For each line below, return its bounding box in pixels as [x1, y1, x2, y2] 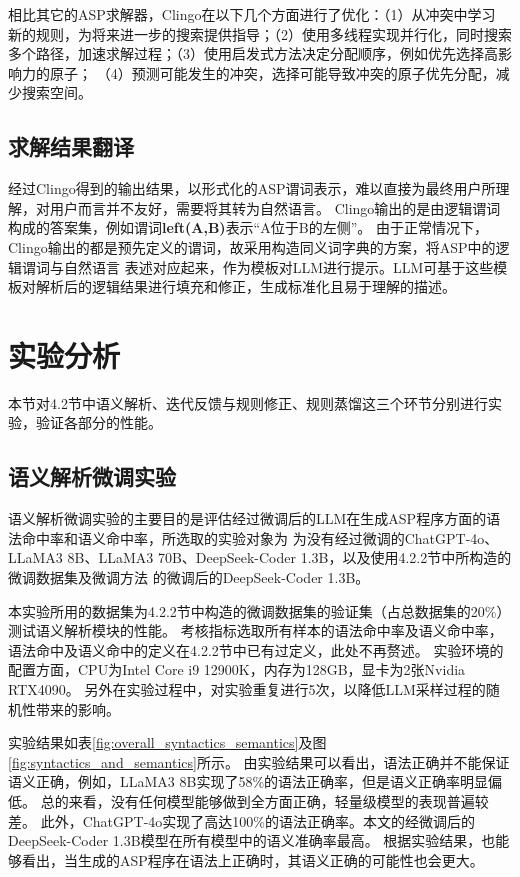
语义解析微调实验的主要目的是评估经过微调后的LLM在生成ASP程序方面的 [8, 508, 487, 529]
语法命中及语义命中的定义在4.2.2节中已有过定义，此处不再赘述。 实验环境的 [8, 639, 504, 660]
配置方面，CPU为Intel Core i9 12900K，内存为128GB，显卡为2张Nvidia [8, 659, 466, 680]
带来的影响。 [35, 698, 120, 719]
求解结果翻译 [8, 131, 134, 162]
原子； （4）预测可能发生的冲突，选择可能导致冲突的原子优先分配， [49, 62, 496, 83]
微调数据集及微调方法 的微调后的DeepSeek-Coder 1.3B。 [8, 567, 370, 588]
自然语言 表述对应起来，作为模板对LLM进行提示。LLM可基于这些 [63, 256, 494, 277]
